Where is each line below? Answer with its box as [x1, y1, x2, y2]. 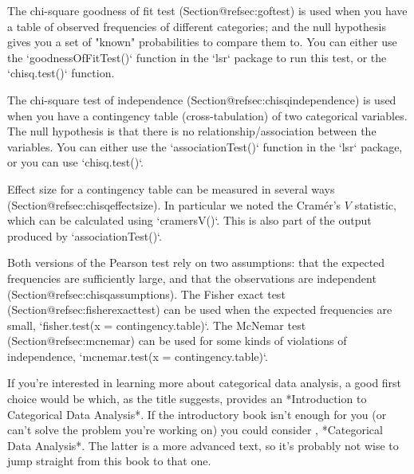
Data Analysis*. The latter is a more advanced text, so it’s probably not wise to [7, 437, 399, 453]
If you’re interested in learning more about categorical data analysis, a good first [7, 374, 402, 391]
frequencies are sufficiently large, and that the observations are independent [7, 269, 377, 286]
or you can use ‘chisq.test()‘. [7, 154, 144, 170]
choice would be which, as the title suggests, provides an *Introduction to [7, 390, 367, 407]
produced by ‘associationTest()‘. [7, 227, 162, 244]
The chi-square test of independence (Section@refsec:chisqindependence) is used [7, 91, 396, 108]
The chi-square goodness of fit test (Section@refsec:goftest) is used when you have [7, 2, 408, 18]
